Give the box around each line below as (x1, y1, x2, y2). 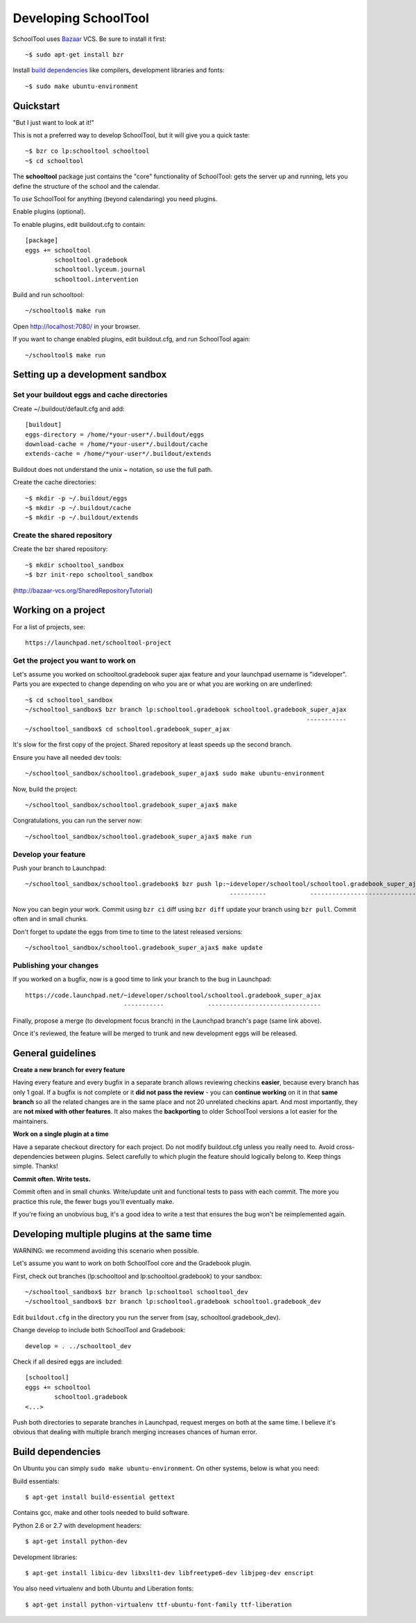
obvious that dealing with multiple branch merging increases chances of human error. (12, 1428, 258, 1436)
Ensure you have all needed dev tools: (12, 753, 122, 761)
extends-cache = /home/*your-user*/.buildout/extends (25, 450, 211, 458)
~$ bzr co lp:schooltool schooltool (25, 147, 150, 155)
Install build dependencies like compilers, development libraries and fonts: (12, 66, 225, 74)
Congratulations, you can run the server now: (12, 816, 142, 825)
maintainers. (12, 1117, 49, 1125)
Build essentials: (12, 1477, 60, 1485)
